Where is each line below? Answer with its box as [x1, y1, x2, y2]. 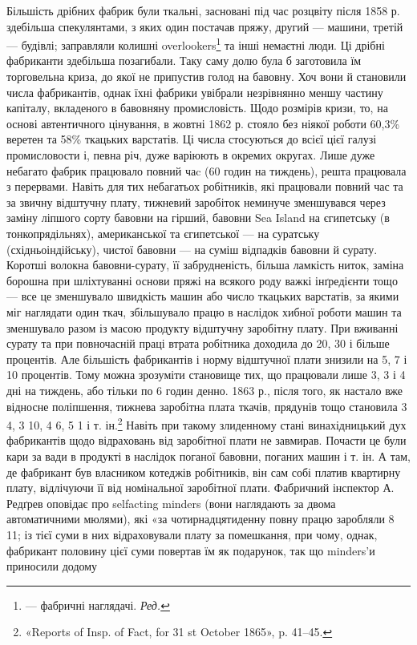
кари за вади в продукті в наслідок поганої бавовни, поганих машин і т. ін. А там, [6, 447, 411, 464]
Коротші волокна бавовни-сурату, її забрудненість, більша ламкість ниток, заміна [6, 256, 404, 273]
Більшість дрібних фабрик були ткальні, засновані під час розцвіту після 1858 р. [6, 2, 400, 18]
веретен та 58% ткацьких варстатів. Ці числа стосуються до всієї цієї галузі [6, 131, 377, 147]
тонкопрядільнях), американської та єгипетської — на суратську [6, 224, 320, 241]
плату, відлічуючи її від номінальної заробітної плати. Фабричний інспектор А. [6, 479, 395, 496]
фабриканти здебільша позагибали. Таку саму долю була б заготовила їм [6, 52, 362, 69]
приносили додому [6, 558, 98, 574]
